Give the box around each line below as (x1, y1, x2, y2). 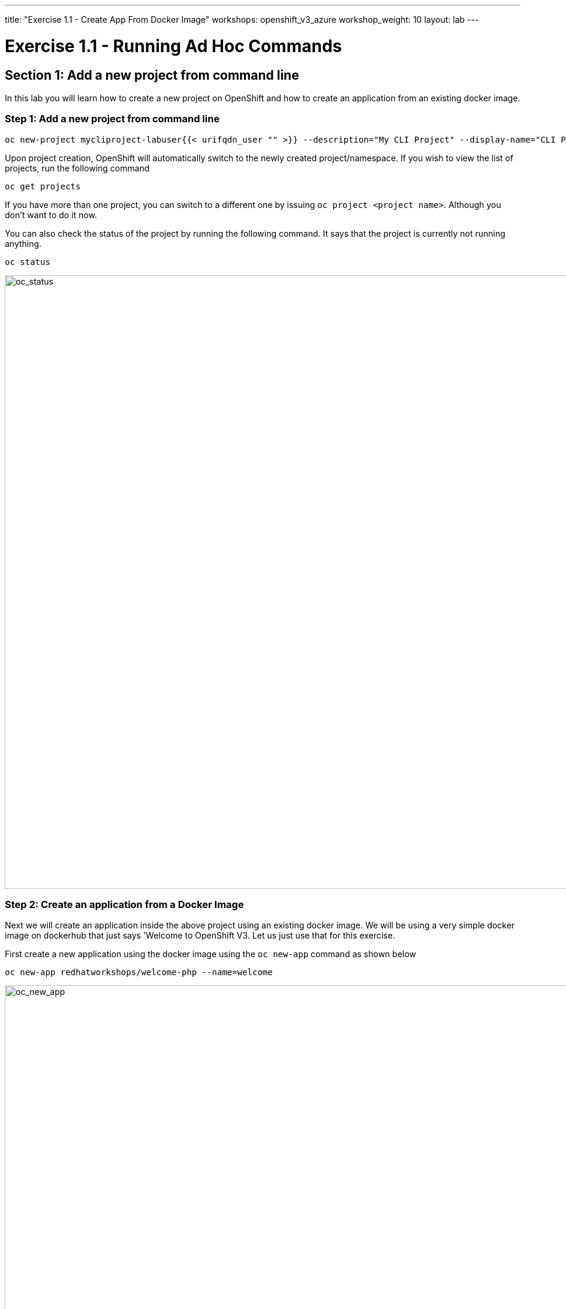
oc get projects (5, 181, 81, 191)
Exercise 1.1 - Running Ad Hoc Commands (5, 35, 342, 56)
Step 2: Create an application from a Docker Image (5, 898, 244, 911)
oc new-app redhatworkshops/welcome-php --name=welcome (5, 967, 273, 978)
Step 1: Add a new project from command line (5, 113, 220, 125)
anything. (5, 238, 42, 249)
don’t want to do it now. (5, 209, 97, 220)
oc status (5, 257, 50, 267)
